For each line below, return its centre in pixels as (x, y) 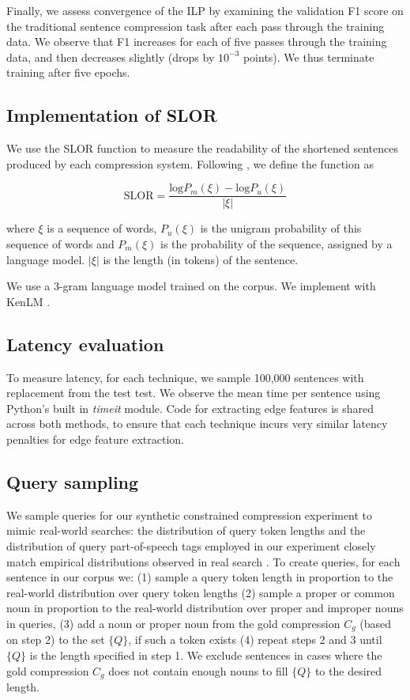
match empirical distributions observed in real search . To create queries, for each (203, 561)
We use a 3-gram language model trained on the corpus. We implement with (191, 286)
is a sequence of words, (102, 228)
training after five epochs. (68, 72)
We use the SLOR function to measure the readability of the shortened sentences (202, 148)
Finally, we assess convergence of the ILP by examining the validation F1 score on (205, 10)
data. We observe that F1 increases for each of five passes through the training (197, 42)
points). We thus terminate (308, 57)
